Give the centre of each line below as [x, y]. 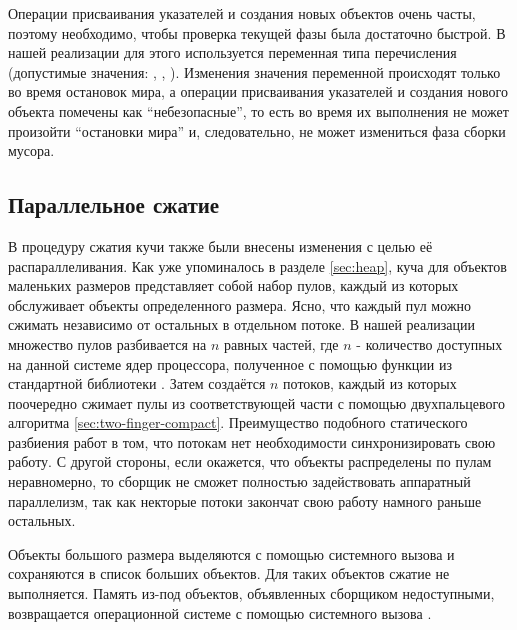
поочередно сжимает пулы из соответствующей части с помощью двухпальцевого [256, 402]
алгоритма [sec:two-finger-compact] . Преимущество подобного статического [238, 422]
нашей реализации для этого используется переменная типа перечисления [232, 52]
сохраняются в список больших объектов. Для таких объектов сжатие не [229, 573]
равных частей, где [281, 343]
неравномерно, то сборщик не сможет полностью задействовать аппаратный [239, 481]
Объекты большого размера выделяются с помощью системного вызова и [231, 553]
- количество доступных [429, 343]
